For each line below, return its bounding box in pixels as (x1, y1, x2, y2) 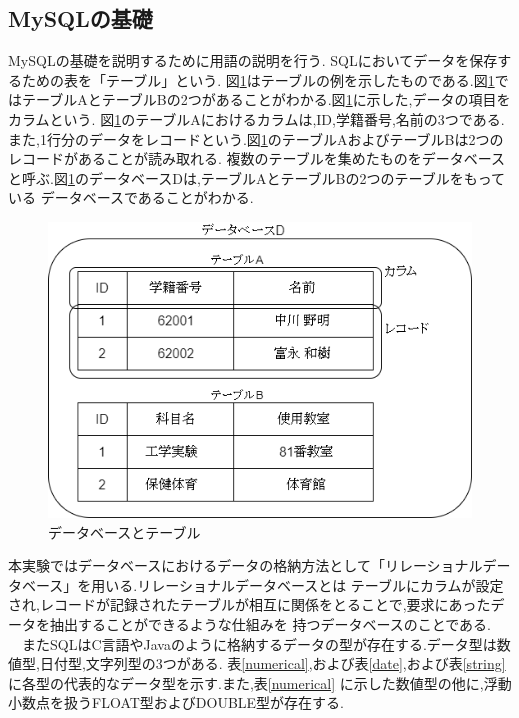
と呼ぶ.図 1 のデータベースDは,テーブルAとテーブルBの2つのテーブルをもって (8, 167, 505, 188)
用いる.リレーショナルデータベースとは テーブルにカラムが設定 (91, 574, 504, 595)
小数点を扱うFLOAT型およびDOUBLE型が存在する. (8, 692, 345, 713)
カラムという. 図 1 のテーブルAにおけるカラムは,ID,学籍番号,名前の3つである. (8, 108, 505, 129)
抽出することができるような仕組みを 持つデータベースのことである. (49, 613, 492, 634)
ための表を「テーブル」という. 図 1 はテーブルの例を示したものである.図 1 (21, 69, 495, 90)
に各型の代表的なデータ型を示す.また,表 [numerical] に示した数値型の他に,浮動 (8, 672, 512, 693)
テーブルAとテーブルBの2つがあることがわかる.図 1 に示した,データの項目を (21, 89, 511, 110)
